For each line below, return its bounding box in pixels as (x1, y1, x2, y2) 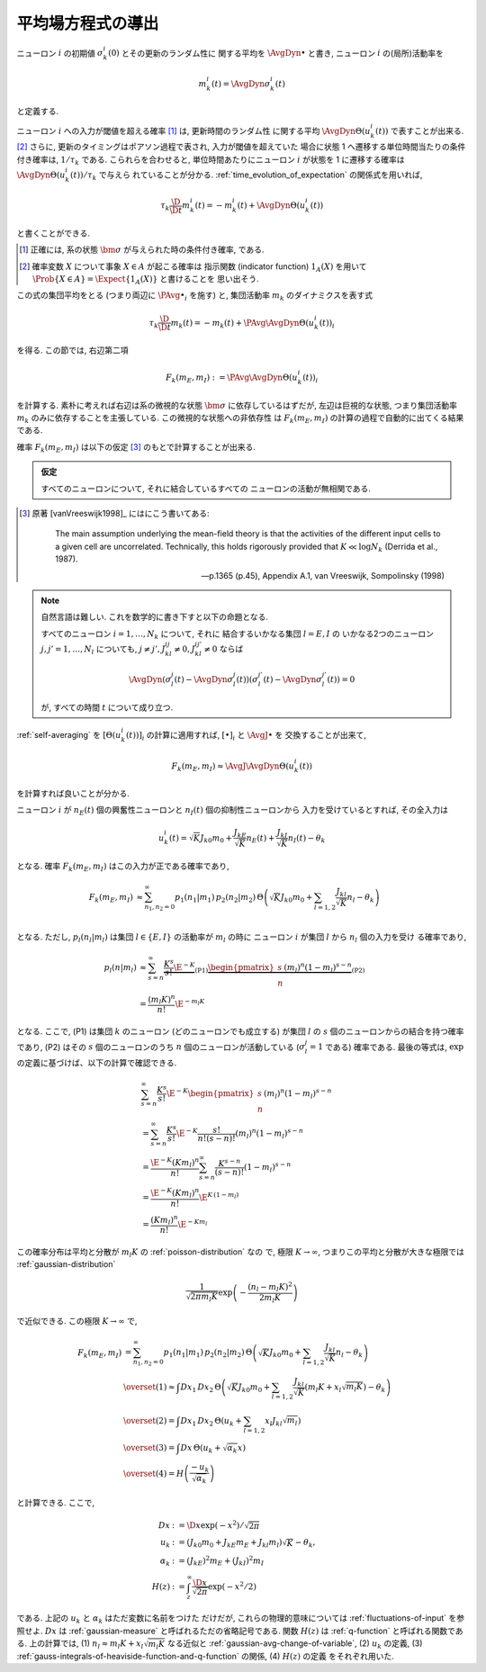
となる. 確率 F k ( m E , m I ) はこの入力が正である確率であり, (16, 860, 229, 873)
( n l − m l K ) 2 (247, 1281, 292, 1294)
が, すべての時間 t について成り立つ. (40, 702, 174, 713)
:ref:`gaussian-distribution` (16, 1259, 116, 1270)
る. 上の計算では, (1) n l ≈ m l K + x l (16, 1638, 144, 1650)
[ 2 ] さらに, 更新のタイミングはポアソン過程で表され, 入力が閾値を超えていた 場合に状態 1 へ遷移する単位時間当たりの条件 (16, 141, 466, 152)
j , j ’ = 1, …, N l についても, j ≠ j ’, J (40, 643, 166, 656)
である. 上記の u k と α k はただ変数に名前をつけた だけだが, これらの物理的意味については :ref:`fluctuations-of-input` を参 (16, 1613, 465, 1625)
